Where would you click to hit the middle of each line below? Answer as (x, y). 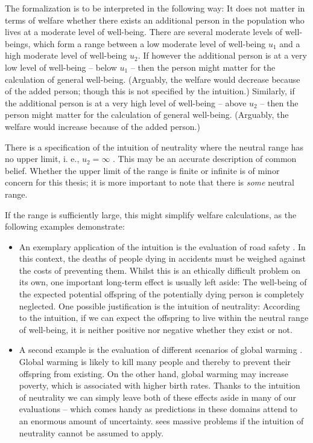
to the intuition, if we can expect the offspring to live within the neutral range (164, 318)
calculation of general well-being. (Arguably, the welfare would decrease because (153, 79)
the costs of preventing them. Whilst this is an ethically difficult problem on (160, 270)
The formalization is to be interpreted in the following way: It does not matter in (155, 8)
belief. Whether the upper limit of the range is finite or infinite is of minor (142, 170)
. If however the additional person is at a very (222, 55)
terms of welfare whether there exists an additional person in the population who (155, 20)
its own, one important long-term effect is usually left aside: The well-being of (163, 282)
